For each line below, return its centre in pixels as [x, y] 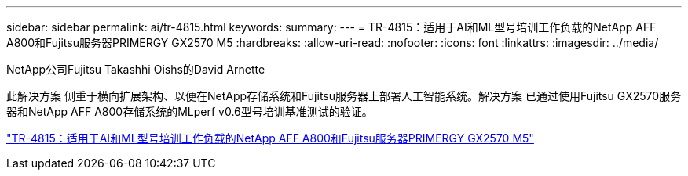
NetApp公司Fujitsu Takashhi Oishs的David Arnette [136, 69]
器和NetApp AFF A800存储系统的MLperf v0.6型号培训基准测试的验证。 [190, 111]
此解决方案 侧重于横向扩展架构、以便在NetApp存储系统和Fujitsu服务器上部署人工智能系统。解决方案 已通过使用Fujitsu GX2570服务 [344, 96]
